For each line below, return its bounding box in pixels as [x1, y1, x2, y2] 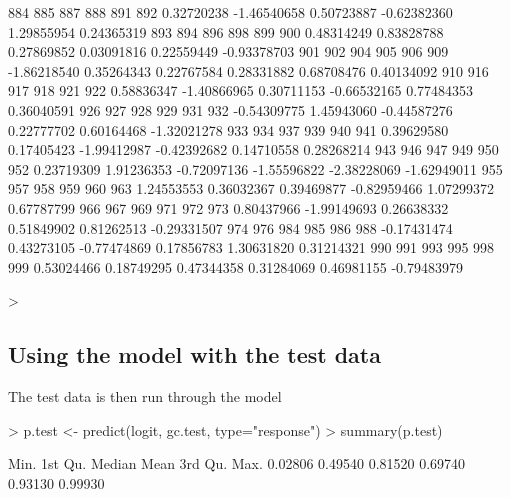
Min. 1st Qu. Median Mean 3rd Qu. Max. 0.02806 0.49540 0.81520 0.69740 [8, 453, 466, 474]
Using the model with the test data [8, 339, 381, 370]
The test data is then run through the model [8, 386, 282, 407]
